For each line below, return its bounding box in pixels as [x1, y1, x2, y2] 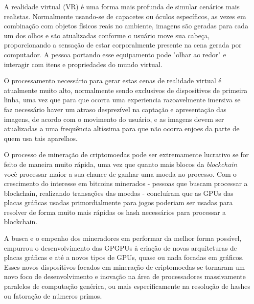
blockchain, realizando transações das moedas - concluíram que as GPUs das [4, 187, 233, 198]
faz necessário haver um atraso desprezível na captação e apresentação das [4, 104, 227, 114]
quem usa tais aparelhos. [4, 133, 78, 143]
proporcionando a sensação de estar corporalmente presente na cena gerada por [4, 40, 242, 50]
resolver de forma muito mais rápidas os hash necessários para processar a [4, 207, 226, 217]
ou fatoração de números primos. [4, 290, 102, 301]
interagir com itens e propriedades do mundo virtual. [4, 59, 162, 69]
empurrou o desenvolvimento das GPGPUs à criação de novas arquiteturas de [4, 242, 237, 253]
